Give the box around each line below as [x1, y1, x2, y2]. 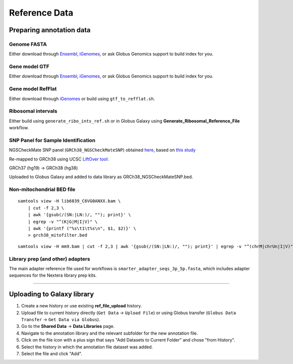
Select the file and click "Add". [21, 350, 83, 356]
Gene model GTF [9, 63, 50, 70]
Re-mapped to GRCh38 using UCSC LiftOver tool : [9, 156, 109, 162]
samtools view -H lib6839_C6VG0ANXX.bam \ [18, 198, 121, 204]
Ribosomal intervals [9, 108, 58, 115]
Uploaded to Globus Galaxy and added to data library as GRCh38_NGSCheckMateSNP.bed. [9, 174, 193, 180]
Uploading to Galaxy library [9, 290, 94, 299]
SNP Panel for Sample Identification [9, 137, 96, 143]
